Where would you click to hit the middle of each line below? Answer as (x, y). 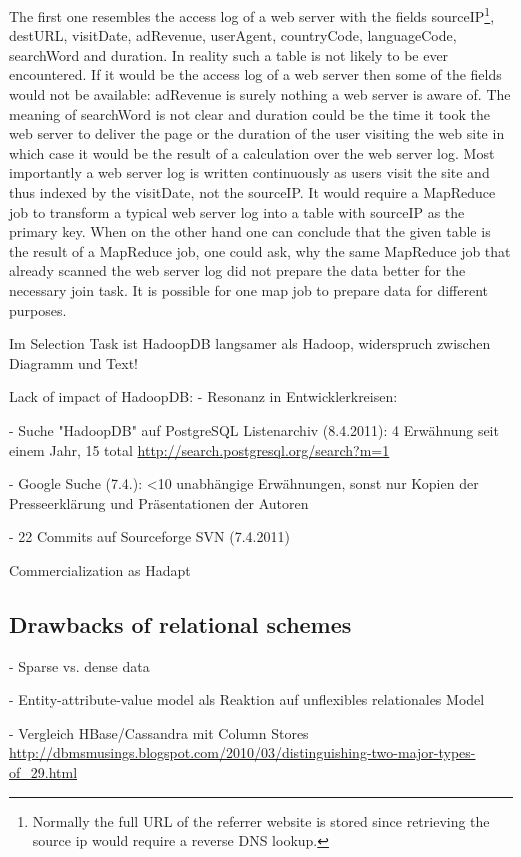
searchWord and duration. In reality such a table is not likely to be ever (229, 54)
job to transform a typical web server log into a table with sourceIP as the (237, 211)
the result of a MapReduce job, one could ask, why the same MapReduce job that (260, 250)
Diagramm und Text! (73, 362)
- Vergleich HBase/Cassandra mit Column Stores (159, 732)
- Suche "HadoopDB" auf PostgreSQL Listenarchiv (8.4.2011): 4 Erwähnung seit (254, 429)
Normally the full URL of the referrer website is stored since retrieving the (261, 820)
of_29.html (43, 772)
